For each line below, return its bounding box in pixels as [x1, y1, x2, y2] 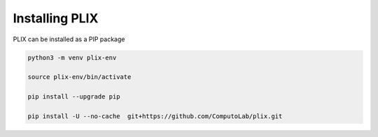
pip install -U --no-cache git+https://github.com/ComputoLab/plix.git [27, 112, 283, 120]
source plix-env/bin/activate [27, 73, 132, 81]
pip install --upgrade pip [27, 93, 120, 101]
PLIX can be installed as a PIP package [13, 35, 125, 43]
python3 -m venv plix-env [27, 53, 117, 62]
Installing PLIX [13, 10, 99, 26]
